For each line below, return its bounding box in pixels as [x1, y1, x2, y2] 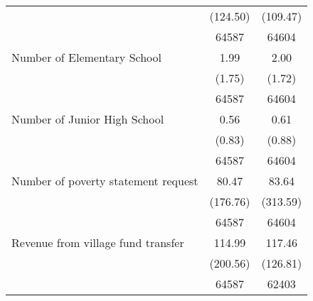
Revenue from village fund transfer [11, 234, 184, 251]
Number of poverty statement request [11, 173, 198, 189]
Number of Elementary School [11, 49, 161, 65]
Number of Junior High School [11, 111, 164, 127]
